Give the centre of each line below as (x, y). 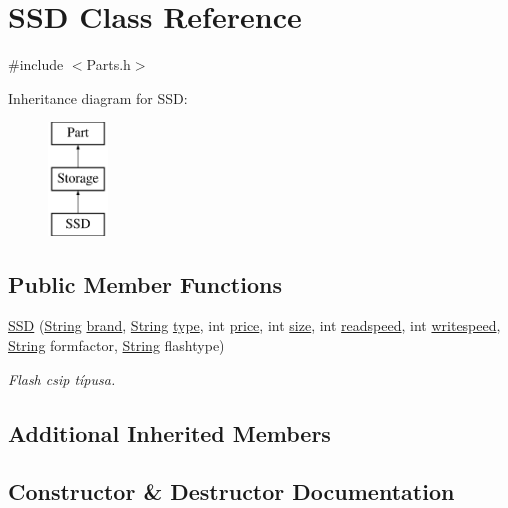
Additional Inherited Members (169, 432)
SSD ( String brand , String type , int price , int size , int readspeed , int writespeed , (254, 325)
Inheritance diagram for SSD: (98, 97)
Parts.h (108, 64)
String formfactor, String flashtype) (116, 345)
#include (36, 64)
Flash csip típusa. (62, 378)
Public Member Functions (145, 283)
